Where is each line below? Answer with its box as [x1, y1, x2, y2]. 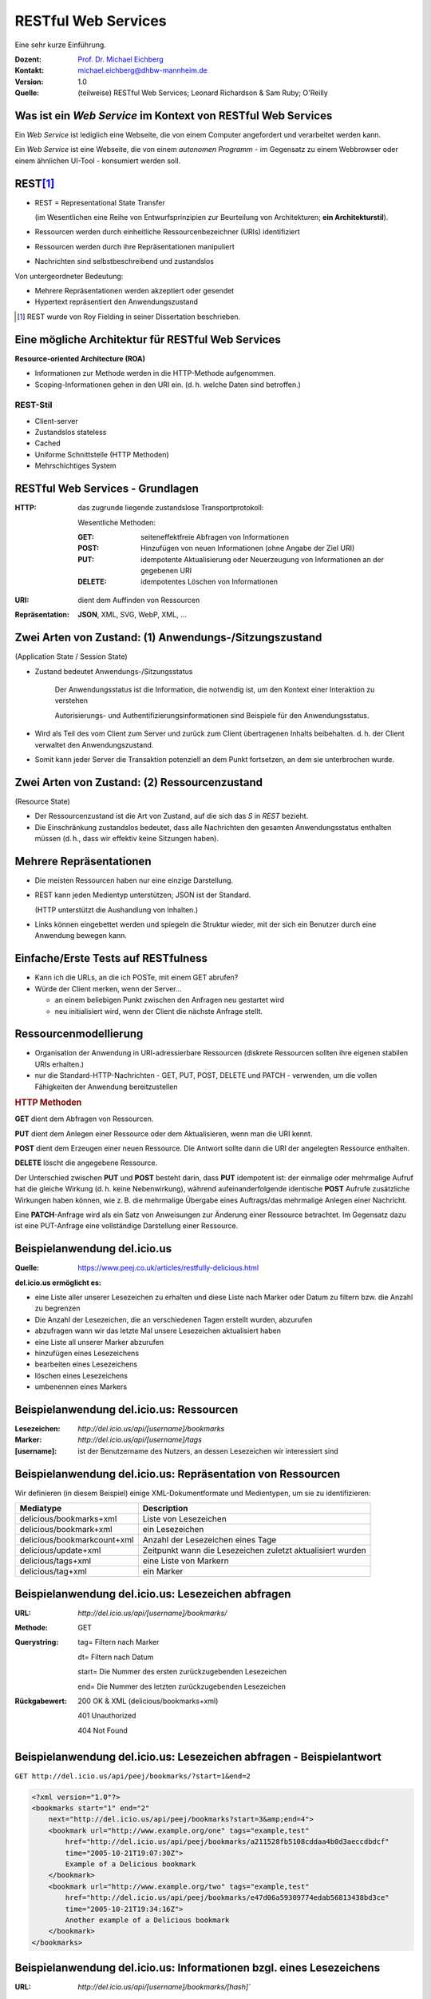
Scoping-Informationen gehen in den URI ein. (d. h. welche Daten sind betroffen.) [34, 380, 301, 389]
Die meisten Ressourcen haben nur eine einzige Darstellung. [34, 876, 234, 885]
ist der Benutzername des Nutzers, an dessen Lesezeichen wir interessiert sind [77, 1446, 338, 1455]
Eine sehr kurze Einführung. [14, 40, 107, 50]
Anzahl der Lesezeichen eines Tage [142, 1534, 277, 1546]
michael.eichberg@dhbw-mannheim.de [77, 66, 208, 75]
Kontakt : [14, 66, 45, 75]
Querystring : [14, 1638, 59, 1647]
